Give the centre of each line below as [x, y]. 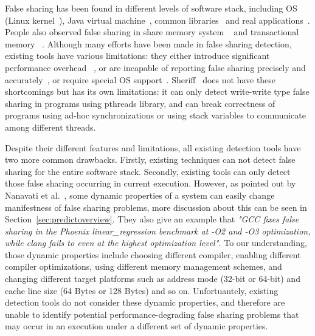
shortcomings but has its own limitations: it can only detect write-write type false [157, 91]
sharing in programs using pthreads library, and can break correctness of [140, 103]
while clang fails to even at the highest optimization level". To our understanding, [156, 243]
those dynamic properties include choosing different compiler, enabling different [153, 254]
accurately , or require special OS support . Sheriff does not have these [140, 79]
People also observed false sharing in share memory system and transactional [152, 32]
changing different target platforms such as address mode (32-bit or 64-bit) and [153, 279]
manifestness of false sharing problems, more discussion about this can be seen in [156, 207]
